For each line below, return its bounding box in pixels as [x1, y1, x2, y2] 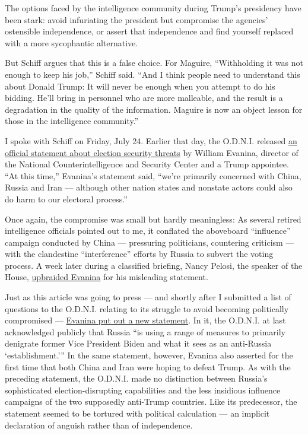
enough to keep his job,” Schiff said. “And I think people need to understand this [5, 68, 300, 80]
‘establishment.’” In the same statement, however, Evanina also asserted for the [5, 349, 293, 361]
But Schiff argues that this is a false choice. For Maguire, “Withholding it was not [5, 56, 303, 69]
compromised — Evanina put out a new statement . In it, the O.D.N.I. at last [5, 314, 286, 326]
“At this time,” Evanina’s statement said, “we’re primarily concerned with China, [5, 169, 301, 182]
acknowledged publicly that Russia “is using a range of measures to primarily [5, 325, 285, 338]
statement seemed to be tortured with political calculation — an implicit [5, 407, 270, 419]
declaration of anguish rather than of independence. [5, 418, 193, 431]
